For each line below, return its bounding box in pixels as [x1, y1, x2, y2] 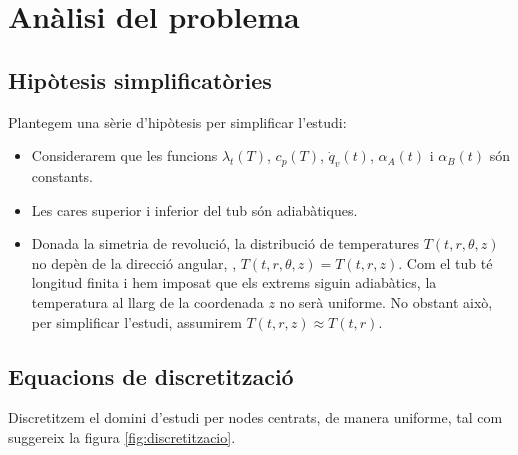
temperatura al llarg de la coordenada [31, 291, 264, 312]
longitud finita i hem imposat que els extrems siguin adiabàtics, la [31, 272, 437, 293]
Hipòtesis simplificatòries [8, 64, 272, 95]
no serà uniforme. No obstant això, [279, 291, 493, 312]
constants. [31, 165, 94, 186]
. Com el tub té [398, 252, 493, 273]
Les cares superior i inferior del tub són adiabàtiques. [31, 199, 358, 220]
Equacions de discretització [8, 360, 294, 391]
